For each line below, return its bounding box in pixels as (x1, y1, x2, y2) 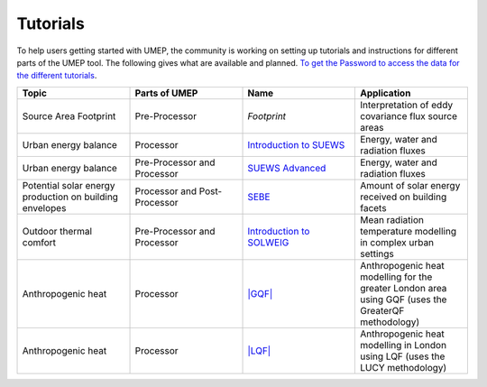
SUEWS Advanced (247, 161, 326, 174)
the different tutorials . (16, 70, 97, 81)
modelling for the (359, 271, 433, 283)
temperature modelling (359, 225, 457, 237)
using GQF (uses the (359, 293, 447, 306)
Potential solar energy (22, 179, 115, 191)
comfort (22, 235, 57, 248)
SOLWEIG (247, 235, 289, 248)
